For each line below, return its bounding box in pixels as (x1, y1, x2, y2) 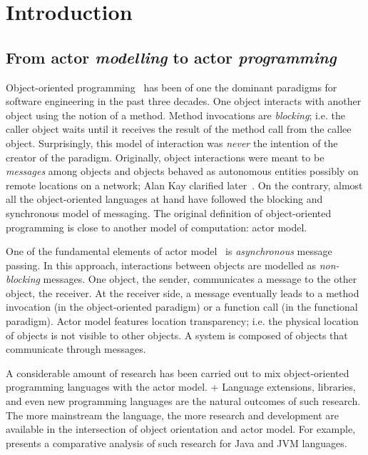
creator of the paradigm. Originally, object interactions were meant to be (6, 149, 324, 164)
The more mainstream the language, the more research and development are (6, 407, 339, 422)
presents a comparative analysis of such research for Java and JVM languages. (6, 435, 347, 450)
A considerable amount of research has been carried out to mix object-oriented (6, 365, 349, 380)
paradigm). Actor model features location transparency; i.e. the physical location (6, 314, 359, 329)
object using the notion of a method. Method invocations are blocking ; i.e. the (6, 107, 345, 122)
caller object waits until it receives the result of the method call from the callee (6, 121, 352, 136)
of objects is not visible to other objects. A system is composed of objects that (6, 327, 348, 342)
